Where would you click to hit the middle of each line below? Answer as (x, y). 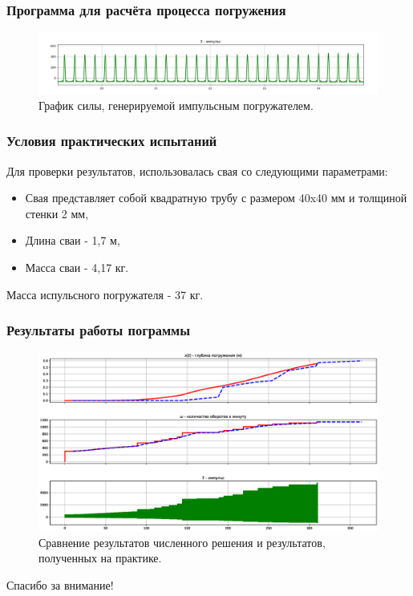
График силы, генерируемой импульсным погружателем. (176, 105)
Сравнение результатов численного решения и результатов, (182, 542)
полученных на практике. (100, 558)
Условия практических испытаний (112, 141)
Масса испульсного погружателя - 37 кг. (105, 294)
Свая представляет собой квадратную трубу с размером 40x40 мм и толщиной (216, 198)
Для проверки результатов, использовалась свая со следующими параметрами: (197, 170)
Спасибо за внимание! (60, 584)
